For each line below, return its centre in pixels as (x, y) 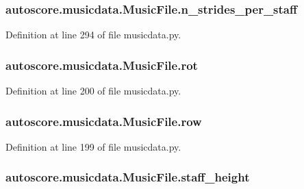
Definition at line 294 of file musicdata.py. (93, 35)
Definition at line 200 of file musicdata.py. (93, 91)
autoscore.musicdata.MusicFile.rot (102, 65)
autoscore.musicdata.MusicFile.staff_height (128, 177)
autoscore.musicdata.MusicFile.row (104, 121)
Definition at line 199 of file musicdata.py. (93, 146)
